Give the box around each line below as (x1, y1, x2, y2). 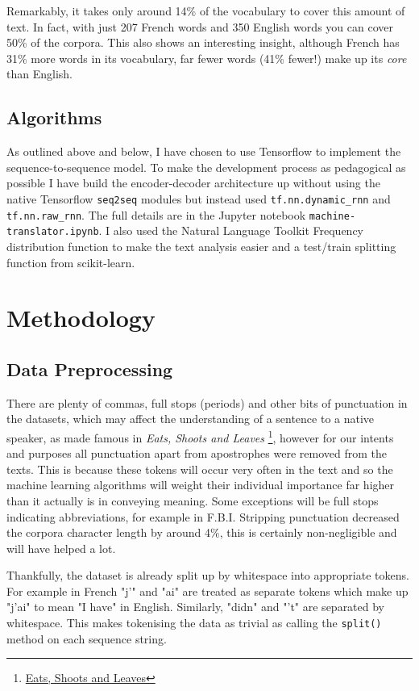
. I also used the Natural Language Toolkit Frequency (98, 222, 364, 239)
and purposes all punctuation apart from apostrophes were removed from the (6, 445, 387, 462)
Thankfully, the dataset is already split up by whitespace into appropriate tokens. (6, 567, 409, 584)
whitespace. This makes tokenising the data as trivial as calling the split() (6, 614, 382, 631)
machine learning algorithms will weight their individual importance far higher (6, 476, 395, 493)
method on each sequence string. (6, 630, 167, 647)
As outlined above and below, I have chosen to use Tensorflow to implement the (6, 143, 401, 160)
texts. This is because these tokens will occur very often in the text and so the (6, 460, 393, 477)
